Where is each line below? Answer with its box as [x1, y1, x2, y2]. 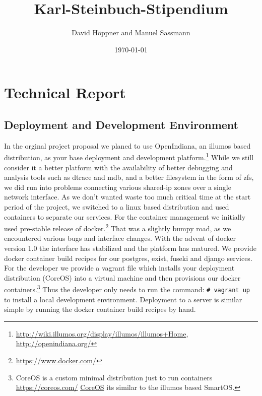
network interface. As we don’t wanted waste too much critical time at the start [4, 191, 251, 202]
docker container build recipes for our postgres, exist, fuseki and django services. [4, 252, 252, 263]
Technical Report [4, 82, 126, 103]
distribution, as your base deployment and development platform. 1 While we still [4, 151, 254, 162]
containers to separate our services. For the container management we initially [4, 211, 246, 222]
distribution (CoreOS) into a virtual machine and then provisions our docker [4, 272, 241, 283]
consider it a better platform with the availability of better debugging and [4, 162, 233, 172]
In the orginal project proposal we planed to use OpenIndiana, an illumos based [4, 140, 251, 151]
